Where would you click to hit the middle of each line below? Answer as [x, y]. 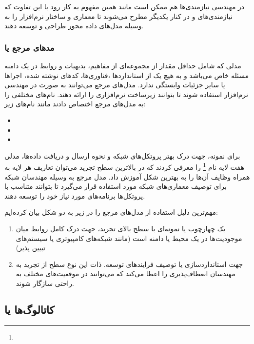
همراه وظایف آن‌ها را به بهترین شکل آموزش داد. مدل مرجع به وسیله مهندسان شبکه [127, 176]
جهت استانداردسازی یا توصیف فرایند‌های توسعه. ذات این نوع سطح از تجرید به [129, 264]
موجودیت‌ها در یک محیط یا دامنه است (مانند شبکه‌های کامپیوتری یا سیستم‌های [129, 238]
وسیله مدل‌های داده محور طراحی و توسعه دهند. [74, 26]
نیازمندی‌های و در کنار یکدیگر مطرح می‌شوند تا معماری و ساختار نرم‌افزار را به [118, 16]
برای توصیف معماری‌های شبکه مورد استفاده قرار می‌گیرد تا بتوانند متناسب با [116, 186]
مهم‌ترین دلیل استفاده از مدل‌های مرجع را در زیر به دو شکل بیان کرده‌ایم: [111, 212]
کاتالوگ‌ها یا [29, 309]
